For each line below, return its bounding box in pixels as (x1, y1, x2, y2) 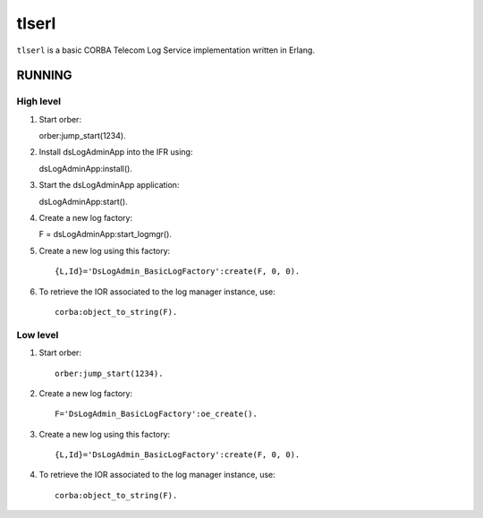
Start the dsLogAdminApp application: (38, 180, 180, 191)
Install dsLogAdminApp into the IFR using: (38, 147, 193, 157)
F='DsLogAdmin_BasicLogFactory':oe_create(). (55, 409, 258, 420)
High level (16, 95, 62, 107)
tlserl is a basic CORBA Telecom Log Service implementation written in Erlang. (16, 45, 315, 55)
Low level (16, 328, 59, 341)
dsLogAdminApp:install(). (38, 163, 133, 174)
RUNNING (16, 68, 72, 83)
